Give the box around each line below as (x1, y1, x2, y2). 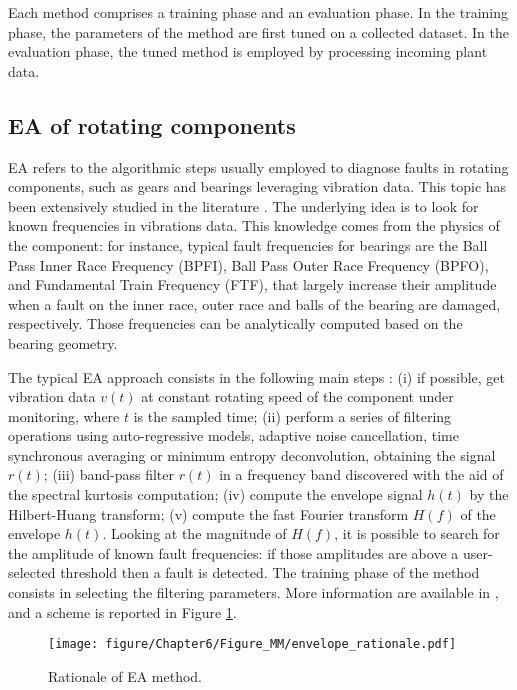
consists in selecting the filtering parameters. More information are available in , (8, 582, 499, 603)
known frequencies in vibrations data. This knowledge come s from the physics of (8, 215, 500, 236)
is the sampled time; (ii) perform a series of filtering (133, 405, 452, 426)
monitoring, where (8, 405, 120, 426)
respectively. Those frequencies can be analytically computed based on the (8, 313, 463, 334)
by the (469, 484, 509, 505)
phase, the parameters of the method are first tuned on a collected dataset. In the (8, 21, 509, 42)
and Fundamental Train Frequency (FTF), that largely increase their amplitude (8, 274, 497, 295)
